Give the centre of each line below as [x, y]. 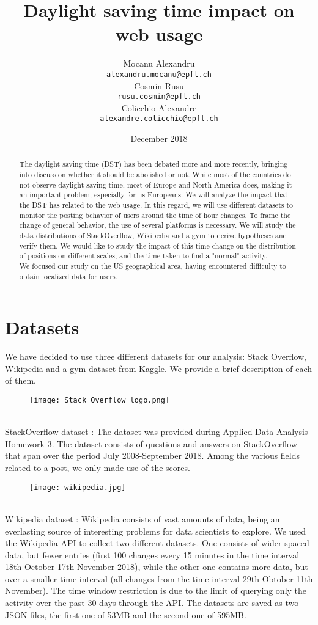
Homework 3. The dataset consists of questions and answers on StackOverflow [151, 443]
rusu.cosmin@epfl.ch [159, 97]
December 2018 [159, 138]
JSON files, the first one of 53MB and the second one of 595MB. [126, 614]
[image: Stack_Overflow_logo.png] [100, 400]
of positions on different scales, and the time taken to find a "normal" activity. [143, 256]
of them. [20, 380]
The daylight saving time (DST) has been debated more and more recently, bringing [153, 164]
